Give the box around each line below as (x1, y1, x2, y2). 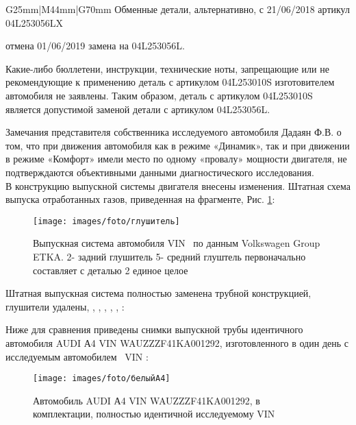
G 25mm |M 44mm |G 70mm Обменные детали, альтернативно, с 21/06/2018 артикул (5, 2, 350, 16)
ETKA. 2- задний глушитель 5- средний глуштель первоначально (33, 249, 306, 263)
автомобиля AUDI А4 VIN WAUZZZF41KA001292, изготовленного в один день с (5, 335, 348, 350)
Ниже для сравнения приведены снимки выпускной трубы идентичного (5, 322, 303, 337)
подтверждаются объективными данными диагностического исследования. (5, 165, 314, 179)
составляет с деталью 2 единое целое (33, 263, 188, 277)
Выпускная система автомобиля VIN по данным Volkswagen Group (33, 236, 320, 250)
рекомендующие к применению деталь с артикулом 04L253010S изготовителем (5, 75, 335, 89)
